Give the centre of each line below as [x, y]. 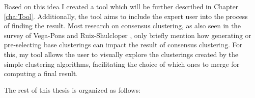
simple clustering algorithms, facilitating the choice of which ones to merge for [122, 64]
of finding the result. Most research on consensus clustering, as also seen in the [122, 26]
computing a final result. [41, 73]
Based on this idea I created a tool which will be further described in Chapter [121, 6]
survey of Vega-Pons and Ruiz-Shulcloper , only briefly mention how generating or [128, 35]
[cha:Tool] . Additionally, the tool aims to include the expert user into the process [126, 16]
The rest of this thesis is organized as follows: [72, 89]
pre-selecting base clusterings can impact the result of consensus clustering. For [123, 45]
